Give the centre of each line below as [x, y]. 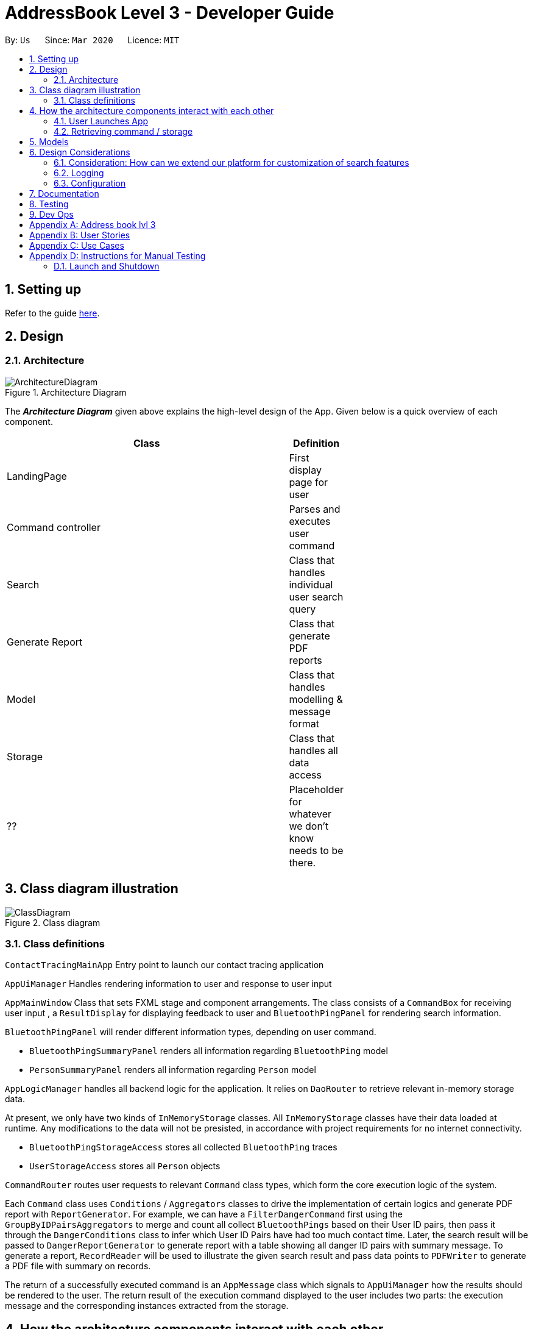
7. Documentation [64, 193]
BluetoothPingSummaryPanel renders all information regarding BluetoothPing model [209, 1051]
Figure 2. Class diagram [53, 922]
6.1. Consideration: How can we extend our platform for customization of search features [231, 162]
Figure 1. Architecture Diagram [66, 392]
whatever [310, 814]
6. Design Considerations [80, 152]
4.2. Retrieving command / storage [123, 131]
